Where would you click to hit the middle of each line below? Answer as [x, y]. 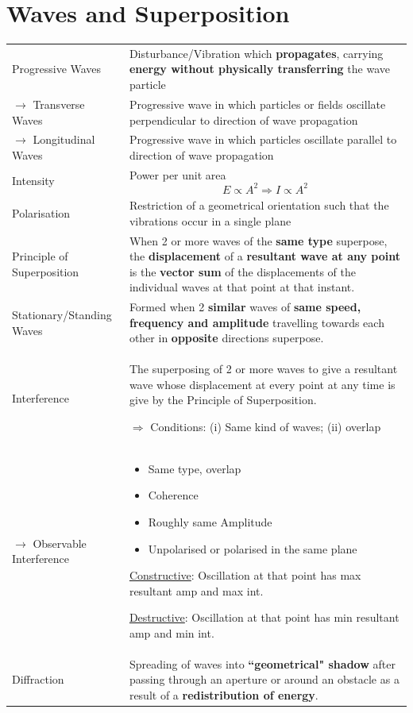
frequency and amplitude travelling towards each [257, 322]
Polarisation [41, 212]
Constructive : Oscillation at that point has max [245, 575]
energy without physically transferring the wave [259, 69]
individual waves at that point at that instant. [242, 287]
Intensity [33, 180]
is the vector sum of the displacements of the [242, 271]
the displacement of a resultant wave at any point [265, 256]
